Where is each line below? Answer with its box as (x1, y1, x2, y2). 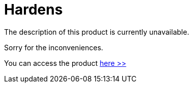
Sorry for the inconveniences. (4, 43, 104, 52)
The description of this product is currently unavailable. (4, 27, 189, 36)
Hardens (4, 1, 63, 18)
